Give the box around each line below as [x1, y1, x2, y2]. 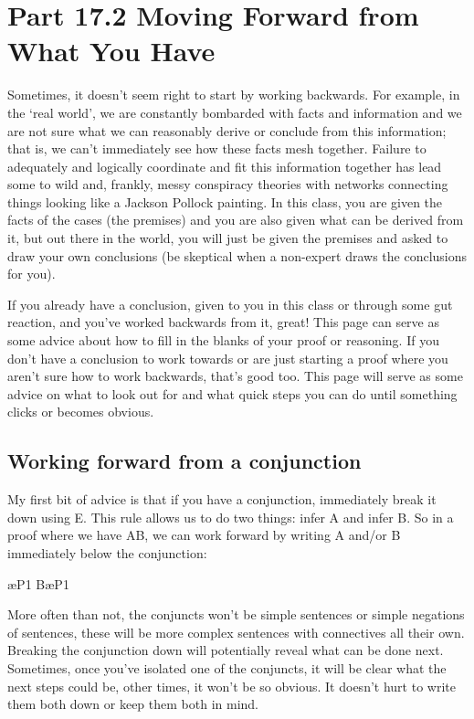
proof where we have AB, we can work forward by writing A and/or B [7, 525, 401, 545]
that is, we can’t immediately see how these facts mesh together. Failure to [7, 139, 427, 158]
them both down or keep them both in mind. [7, 694, 259, 714]
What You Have [7, 32, 216, 69]
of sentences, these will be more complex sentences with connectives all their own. [7, 622, 465, 641]
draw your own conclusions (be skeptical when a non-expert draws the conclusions [7, 246, 468, 265]
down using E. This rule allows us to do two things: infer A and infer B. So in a [7, 507, 454, 526]
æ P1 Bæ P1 [7, 574, 69, 593]
